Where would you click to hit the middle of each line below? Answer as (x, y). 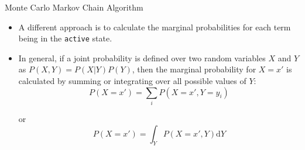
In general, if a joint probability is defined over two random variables (142, 57)
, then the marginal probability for (194, 69)
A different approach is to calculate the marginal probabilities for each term (155, 27)
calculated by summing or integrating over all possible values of (132, 81)
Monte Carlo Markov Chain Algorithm (74, 7)
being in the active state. (65, 38)
